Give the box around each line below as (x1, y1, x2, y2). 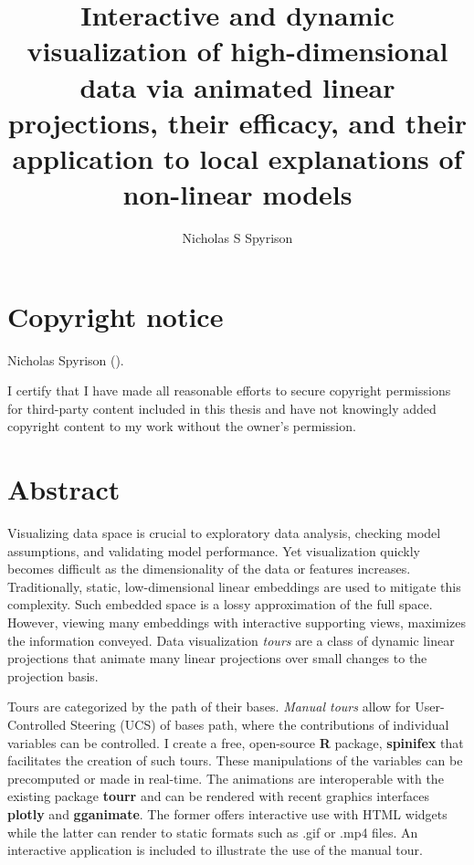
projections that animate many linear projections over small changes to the (7, 649, 427, 668)
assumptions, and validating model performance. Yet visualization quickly (7, 541, 420, 560)
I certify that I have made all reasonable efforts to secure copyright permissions (7, 381, 451, 400)
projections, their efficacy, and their (7, 103, 468, 141)
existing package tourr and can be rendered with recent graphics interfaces (7, 786, 429, 806)
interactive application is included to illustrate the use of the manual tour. (7, 840, 423, 860)
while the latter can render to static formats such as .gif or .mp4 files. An (7, 822, 418, 841)
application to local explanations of (12, 139, 463, 176)
